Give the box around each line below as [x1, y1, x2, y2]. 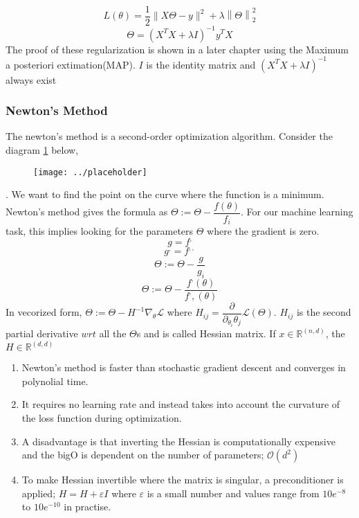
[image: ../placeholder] [33, 167, 147, 177]
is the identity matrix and [146, 57, 256, 71]
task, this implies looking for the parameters [6, 224, 194, 238]
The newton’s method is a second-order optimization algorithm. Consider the [6, 129, 333, 143]
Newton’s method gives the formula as [6, 204, 168, 219]
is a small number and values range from [147, 485, 320, 500]
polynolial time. [21, 373, 89, 388]
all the [99, 326, 127, 341]
